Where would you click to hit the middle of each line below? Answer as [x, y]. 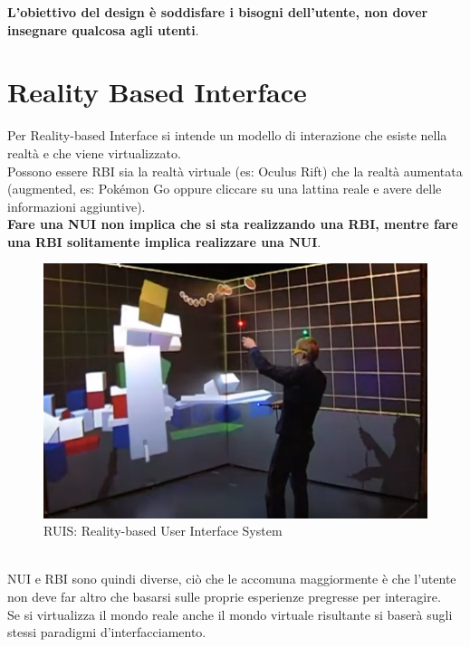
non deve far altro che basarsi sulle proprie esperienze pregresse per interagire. [224, 596]
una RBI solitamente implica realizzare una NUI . [164, 241]
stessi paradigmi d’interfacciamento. [107, 632]
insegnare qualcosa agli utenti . [103, 29]
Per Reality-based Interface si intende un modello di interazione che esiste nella [227, 135]
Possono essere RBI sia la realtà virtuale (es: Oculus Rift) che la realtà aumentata [235, 171]
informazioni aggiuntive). [77, 206]
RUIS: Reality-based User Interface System [163, 531]
